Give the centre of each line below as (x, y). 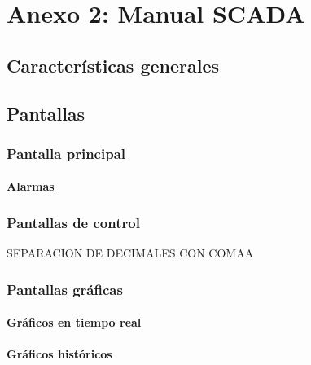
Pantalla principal (66, 153)
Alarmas (31, 186)
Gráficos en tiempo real (74, 322)
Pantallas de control (73, 222)
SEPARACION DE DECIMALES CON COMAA (130, 253)
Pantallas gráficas (65, 289)
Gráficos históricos (59, 354)
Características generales (113, 65)
